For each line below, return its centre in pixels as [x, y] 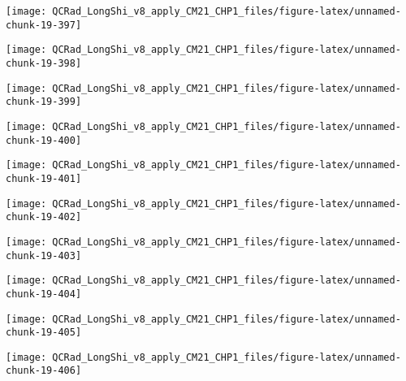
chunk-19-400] [44, 140]
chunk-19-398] [44, 63]
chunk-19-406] [44, 371]
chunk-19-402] [44, 217]
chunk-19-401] [44, 178]
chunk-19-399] [44, 102]
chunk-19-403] [44, 255]
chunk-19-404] [44, 294]
